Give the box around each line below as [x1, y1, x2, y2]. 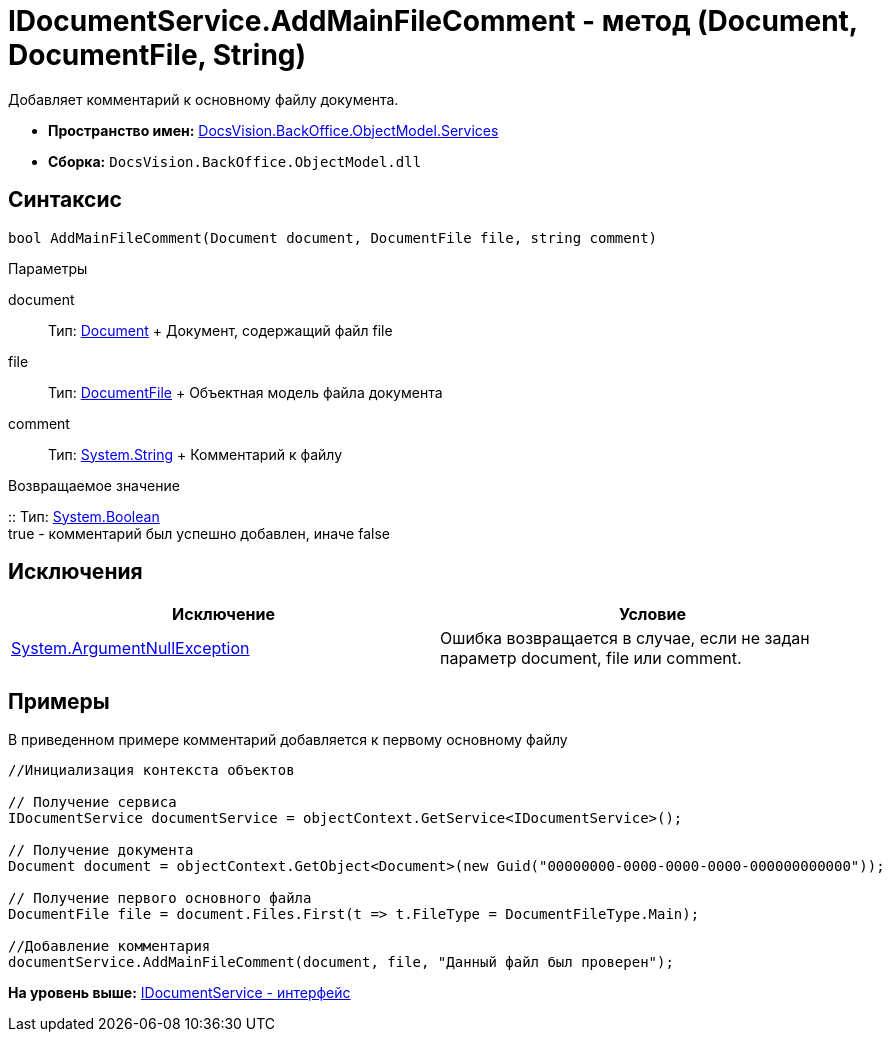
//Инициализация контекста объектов [8, 762, 295, 779]
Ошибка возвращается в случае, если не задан [440, 628, 810, 649]
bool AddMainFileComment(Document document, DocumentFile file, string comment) [8, 229, 658, 246]
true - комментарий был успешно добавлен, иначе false [8, 524, 390, 542]
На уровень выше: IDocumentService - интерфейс [8, 984, 351, 1002]
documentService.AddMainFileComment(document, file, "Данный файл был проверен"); [8, 954, 674, 971]
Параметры [8, 259, 88, 277]
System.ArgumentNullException [11, 638, 250, 659]
